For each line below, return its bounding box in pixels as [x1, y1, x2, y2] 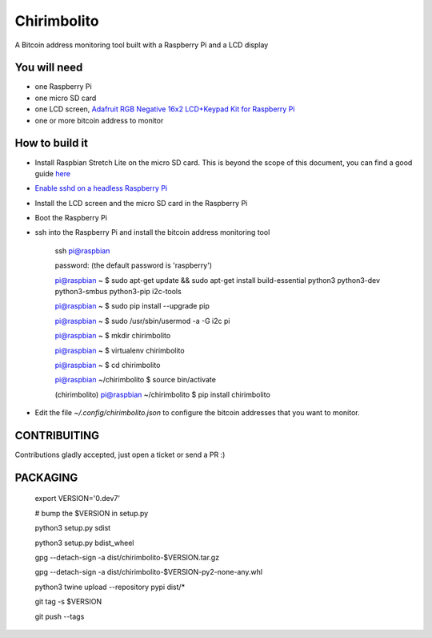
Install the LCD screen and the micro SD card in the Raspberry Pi [34, 198, 248, 208]
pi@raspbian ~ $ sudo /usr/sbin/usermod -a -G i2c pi [54, 316, 230, 325]
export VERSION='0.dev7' [34, 494, 120, 503]
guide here [34, 168, 71, 178]
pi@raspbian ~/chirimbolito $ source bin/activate [54, 375, 216, 385]
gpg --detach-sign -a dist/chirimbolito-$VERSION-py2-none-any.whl [34, 567, 263, 577]
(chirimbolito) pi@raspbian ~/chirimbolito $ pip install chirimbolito [54, 390, 271, 399]
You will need [14, 61, 83, 75]
